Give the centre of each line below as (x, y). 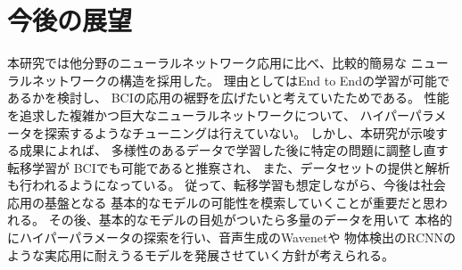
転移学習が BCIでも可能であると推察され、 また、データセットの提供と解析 (229, 167)
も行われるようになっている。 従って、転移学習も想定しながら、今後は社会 (227, 185)
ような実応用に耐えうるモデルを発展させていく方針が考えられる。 (201, 254)
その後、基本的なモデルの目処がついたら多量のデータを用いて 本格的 (250, 220)
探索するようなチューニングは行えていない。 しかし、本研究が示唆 (239, 132)
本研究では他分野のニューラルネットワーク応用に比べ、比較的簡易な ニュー (228, 63)
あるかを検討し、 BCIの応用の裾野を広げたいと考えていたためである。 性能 (228, 98)
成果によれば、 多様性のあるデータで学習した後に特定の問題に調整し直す (234, 150)
